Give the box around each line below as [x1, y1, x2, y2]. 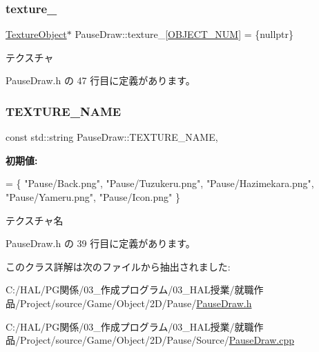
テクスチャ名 [6, 213, 64, 227]
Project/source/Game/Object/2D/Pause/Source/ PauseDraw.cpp [19, 333, 294, 347]
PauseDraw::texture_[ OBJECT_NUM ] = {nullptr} [75, 27, 293, 41]
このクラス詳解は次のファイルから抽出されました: [6, 259, 231, 273]
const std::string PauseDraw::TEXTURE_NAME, [6, 130, 218, 144]
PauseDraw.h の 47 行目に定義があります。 [6, 73, 195, 88]
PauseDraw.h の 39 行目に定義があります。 [6, 236, 195, 251]
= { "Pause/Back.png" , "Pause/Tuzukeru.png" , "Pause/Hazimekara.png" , [6, 176, 314, 190]
